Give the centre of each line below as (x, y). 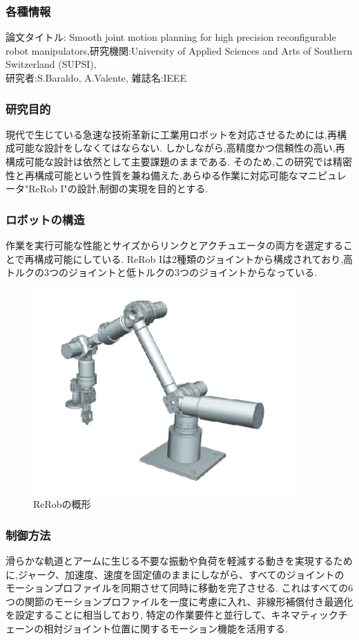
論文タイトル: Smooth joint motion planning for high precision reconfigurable (171, 37)
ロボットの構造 (45, 219)
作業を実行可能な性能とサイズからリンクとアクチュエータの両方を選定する (174, 245)
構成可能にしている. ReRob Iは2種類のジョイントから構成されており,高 (194, 258)
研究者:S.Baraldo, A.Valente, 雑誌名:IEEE (96, 77)
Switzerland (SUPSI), (51, 64)
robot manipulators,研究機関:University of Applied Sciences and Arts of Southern (179, 50)
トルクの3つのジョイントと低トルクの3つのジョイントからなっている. (162, 272)
